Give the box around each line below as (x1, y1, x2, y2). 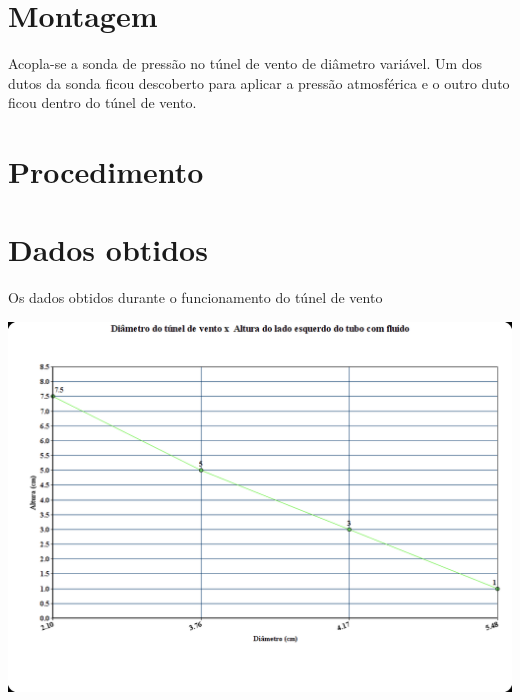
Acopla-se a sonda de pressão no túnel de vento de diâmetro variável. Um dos (8, 53, 483, 74)
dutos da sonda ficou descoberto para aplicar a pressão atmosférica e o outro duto (8, 72, 510, 93)
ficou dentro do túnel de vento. (8, 92, 197, 113)
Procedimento (8, 151, 204, 192)
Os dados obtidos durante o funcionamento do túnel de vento (8, 287, 383, 308)
